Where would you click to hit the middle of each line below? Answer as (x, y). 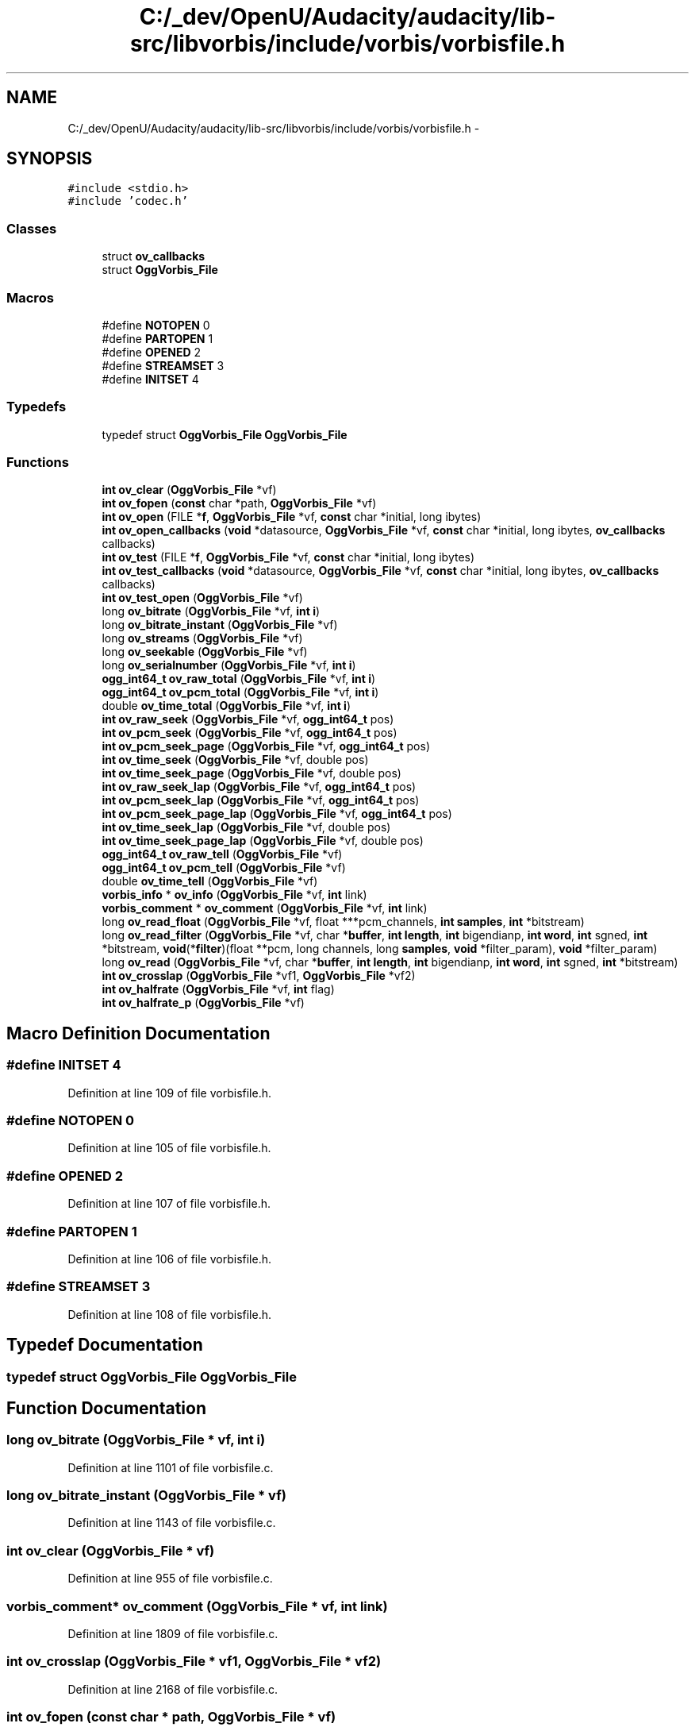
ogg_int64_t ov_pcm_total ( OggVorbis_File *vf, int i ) (240, 692)
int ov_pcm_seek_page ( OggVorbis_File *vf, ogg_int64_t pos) (266, 746)
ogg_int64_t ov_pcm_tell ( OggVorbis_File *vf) (224, 868)
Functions (38, 463)
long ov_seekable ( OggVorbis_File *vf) (205, 652)
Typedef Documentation (105, 1345)
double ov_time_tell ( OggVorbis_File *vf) (210, 881)
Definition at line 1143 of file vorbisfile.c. (172, 1523)
